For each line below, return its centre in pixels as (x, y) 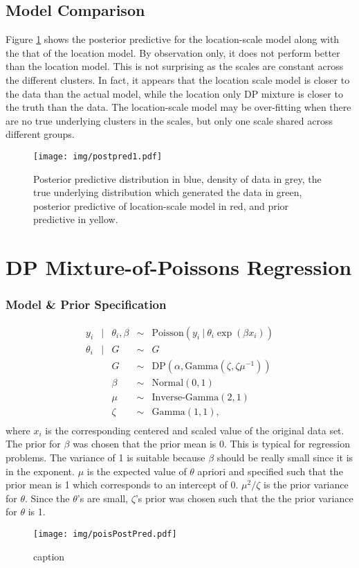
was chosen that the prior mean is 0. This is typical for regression (211, 444)
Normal (168, 383)
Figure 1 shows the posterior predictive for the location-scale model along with (173, 39)
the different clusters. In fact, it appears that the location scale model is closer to (178, 79)
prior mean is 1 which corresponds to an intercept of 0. (122, 485)
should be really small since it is (285, 457)
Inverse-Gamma (185, 397)
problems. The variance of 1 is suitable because (105, 457)
